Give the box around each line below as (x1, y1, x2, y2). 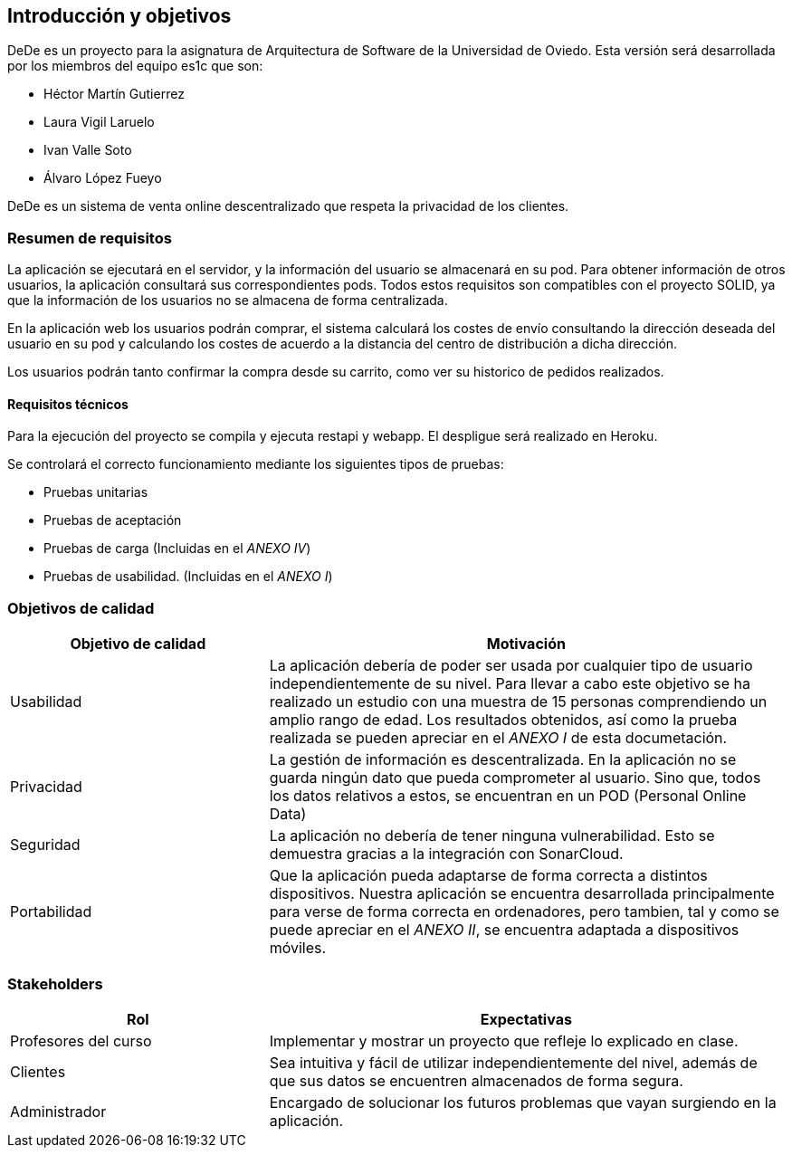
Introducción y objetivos (7, 5, 232, 27)
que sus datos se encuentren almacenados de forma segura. (269, 1071, 683, 1090)
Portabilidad (10, 902, 92, 921)
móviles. (269, 939, 327, 958)
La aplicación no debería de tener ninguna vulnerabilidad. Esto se (269, 826, 715, 845)
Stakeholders (7, 974, 103, 993)
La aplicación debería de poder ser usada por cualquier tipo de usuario (269, 656, 753, 675)
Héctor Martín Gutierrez (43, 86, 185, 102)
